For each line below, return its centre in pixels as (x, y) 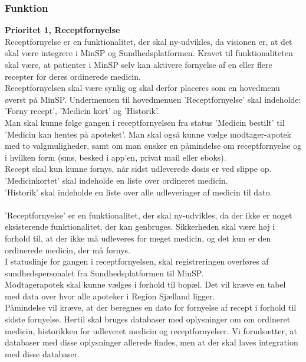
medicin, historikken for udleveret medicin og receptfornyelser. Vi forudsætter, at (151, 330)
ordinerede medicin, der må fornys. (68, 250)
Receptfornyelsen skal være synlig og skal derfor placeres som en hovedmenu (142, 88)
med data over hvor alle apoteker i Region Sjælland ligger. (110, 296)
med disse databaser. (42, 353)
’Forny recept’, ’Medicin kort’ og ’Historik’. (82, 111)
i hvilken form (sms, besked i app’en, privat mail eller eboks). (116, 157)
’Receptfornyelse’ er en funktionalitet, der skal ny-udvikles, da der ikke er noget (149, 215)
